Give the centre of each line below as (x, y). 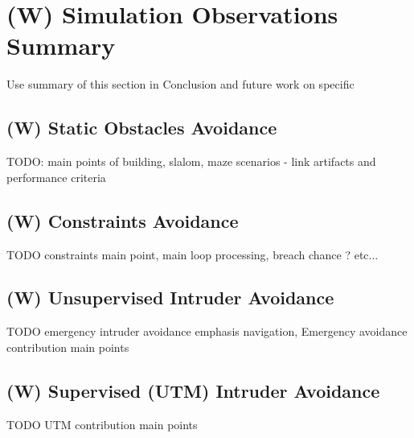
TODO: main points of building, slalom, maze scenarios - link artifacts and (191, 161)
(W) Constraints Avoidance (123, 220)
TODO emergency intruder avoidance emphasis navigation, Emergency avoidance (207, 331)
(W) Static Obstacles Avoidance (142, 128)
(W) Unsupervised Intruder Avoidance (170, 298)
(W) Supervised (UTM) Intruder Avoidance (193, 390)
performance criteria (56, 177)
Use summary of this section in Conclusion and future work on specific (180, 84)
